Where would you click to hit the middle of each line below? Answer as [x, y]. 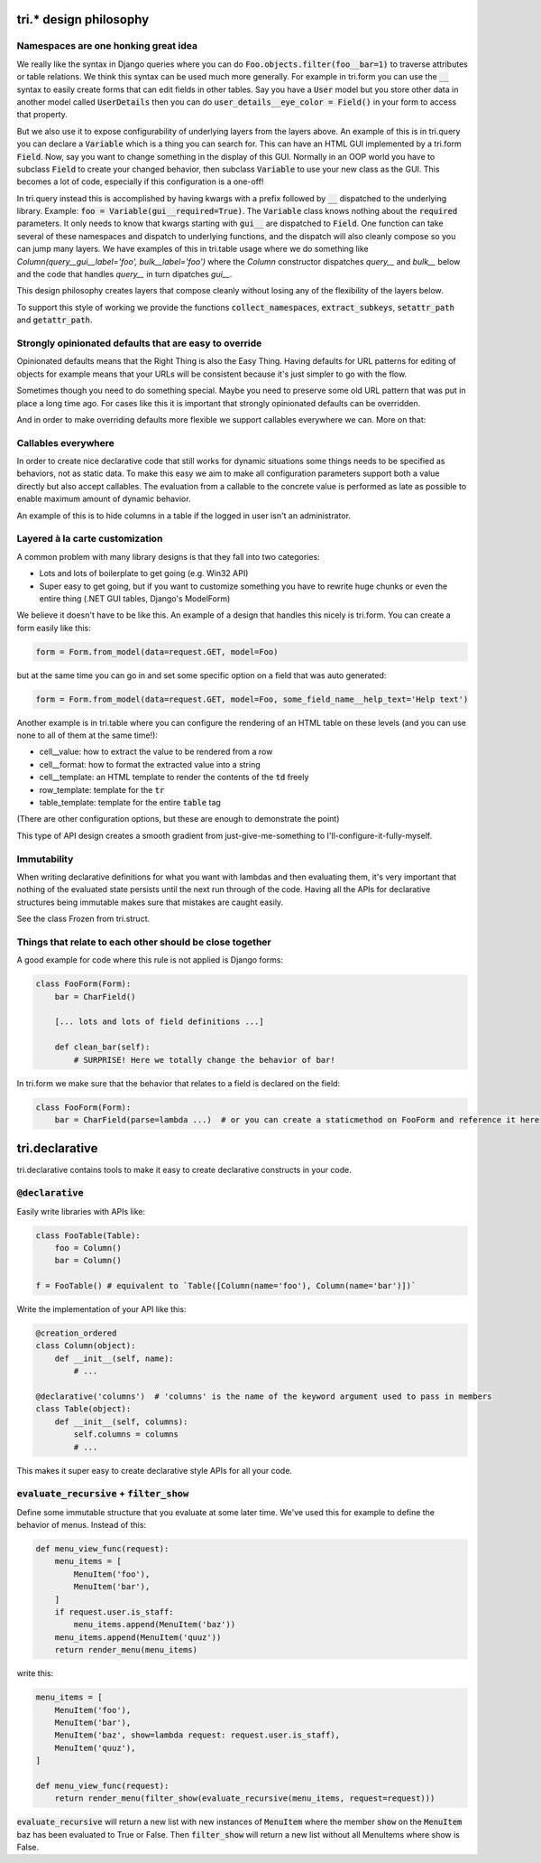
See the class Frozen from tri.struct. [83, 919]
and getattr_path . [55, 320]
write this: [35, 1673]
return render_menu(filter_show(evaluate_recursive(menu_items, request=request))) [245, 1798]
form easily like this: [54, 628]
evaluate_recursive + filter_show [103, 1494]
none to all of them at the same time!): [87, 735]
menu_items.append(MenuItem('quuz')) [138, 1637]
